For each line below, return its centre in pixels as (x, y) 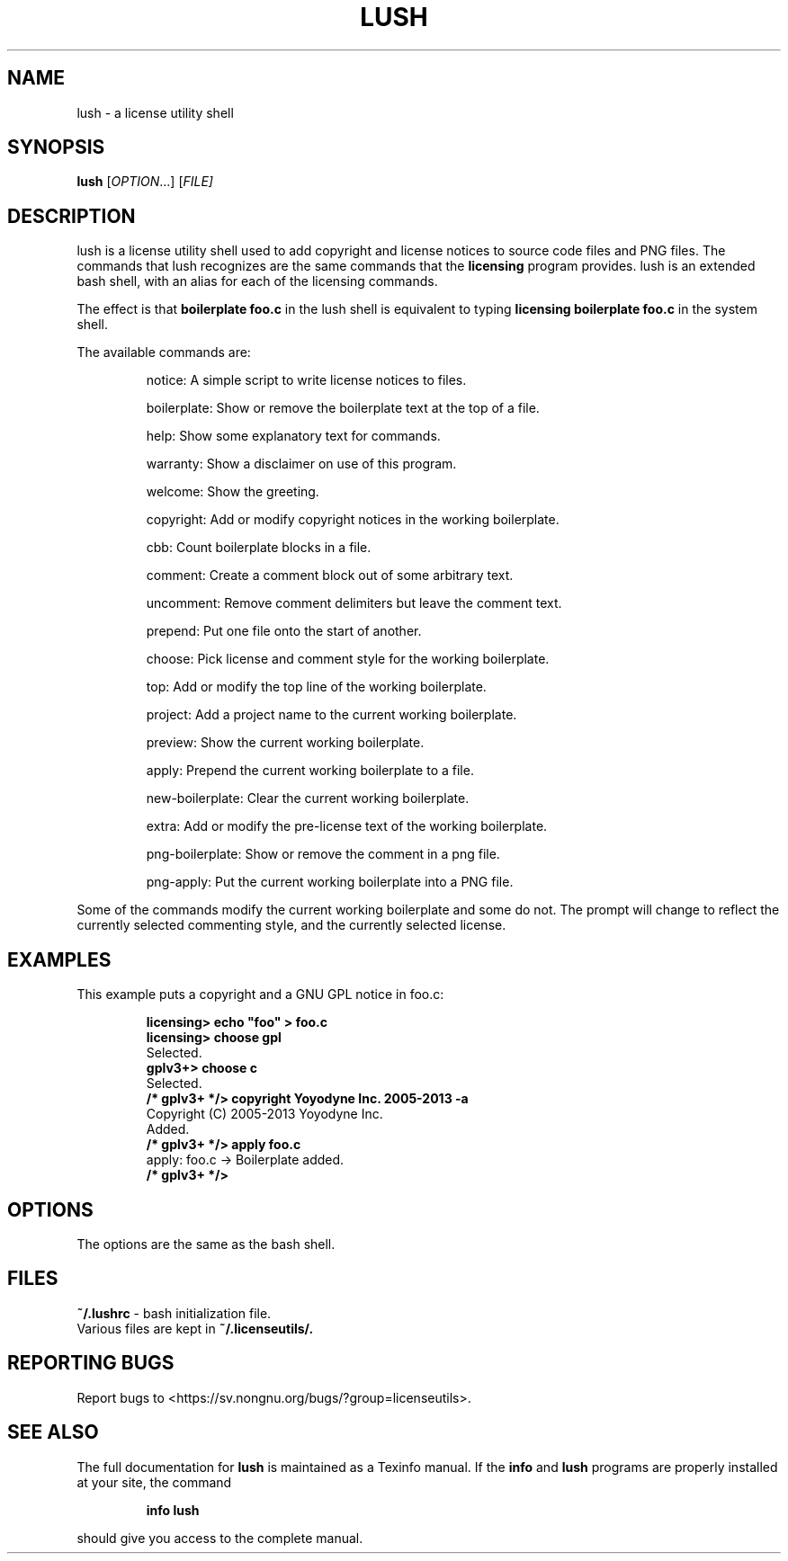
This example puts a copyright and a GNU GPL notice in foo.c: (260, 995)
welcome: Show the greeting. (233, 492)
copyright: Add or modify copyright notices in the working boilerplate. (353, 520)
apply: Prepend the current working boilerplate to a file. (310, 771)
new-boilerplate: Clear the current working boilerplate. (308, 798)
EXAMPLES (59, 959)
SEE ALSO (53, 1432)
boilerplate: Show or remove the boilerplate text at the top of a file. (343, 408)
